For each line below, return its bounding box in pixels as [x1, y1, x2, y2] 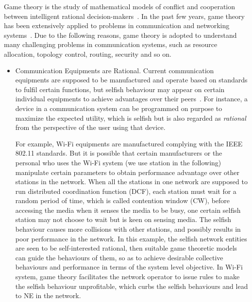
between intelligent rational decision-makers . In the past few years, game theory [4, 11, 245, 21]
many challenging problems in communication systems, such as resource [4, 39, 218, 49]
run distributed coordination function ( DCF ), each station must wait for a [15, 186, 236, 196]
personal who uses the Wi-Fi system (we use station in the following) [15, 157, 221, 167]
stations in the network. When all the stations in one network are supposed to [15, 176, 248, 187]
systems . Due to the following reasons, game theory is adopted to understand [4, 30, 237, 40]
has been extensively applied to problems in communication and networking [4, 20, 230, 31]
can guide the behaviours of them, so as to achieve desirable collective [15, 252, 223, 262]
